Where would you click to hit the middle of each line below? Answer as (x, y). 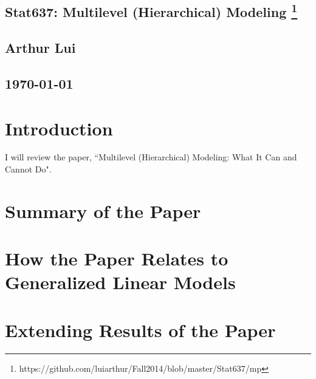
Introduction (59, 128)
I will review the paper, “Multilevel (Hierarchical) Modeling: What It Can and (151, 157)
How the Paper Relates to (117, 258)
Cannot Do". (28, 169)
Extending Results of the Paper (140, 329)
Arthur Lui (40, 48)
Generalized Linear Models (120, 282)
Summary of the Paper (103, 210)
